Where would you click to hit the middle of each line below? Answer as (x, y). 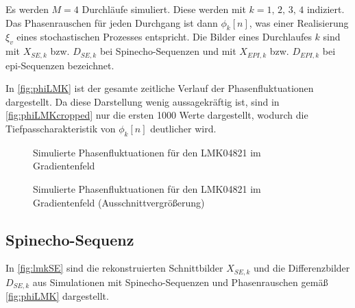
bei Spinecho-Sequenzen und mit (168, 51)
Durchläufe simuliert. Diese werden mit (164, 9)
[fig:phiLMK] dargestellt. (57, 296)
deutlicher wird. (183, 129)
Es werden (27, 9)
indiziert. (326, 9)
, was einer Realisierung (299, 22)
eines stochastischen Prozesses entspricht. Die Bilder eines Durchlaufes (164, 37)
